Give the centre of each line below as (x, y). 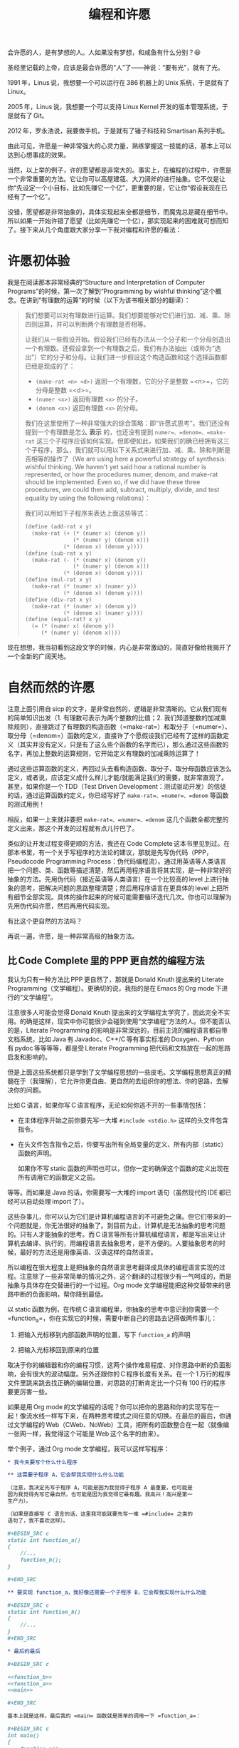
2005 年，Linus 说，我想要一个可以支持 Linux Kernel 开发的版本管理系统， (115, 107)
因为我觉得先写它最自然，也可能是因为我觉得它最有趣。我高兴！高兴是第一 (100, 1495)
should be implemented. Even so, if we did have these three (112, 482)
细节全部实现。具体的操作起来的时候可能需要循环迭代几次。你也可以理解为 (122, 896)
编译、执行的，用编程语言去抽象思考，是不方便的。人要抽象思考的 (122, 1243)
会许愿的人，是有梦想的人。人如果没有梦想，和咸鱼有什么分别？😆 (104, 52)
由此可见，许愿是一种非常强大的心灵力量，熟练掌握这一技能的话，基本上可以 (119, 146)
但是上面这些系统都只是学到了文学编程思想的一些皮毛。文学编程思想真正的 (116, 1072)
